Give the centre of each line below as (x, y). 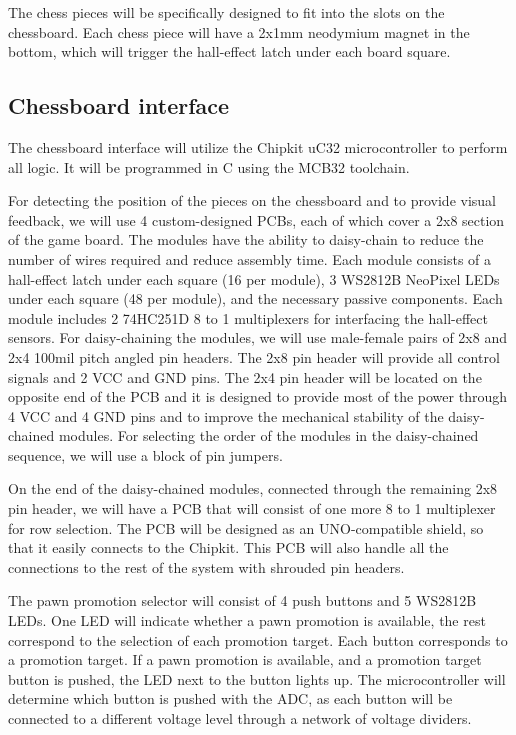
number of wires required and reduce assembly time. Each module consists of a (250, 258)
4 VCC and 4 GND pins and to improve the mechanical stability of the (226, 415)
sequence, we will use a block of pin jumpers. (145, 454)
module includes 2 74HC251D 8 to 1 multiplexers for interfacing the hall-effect (248, 317)
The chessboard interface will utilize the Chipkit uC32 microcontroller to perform (258, 146)
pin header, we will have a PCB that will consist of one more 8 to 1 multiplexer (252, 508)
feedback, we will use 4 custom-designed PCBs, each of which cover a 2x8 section (256, 219)
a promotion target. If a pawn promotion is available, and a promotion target (245, 659)
